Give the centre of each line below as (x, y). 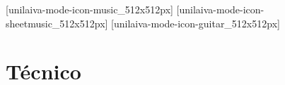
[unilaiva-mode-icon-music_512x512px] (89, 9)
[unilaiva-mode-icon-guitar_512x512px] (196, 23)
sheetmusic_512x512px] (57, 23)
